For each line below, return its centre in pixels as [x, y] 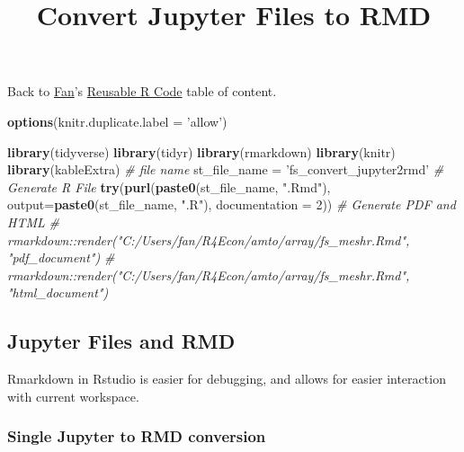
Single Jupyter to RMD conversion [137, 436]
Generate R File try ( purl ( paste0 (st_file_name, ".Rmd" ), [169, 186]
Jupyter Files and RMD [121, 341]
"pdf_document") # [61, 257]
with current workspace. [73, 396]
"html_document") [58, 292]
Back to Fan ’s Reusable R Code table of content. [142, 91]
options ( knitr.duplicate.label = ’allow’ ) [117, 121]
